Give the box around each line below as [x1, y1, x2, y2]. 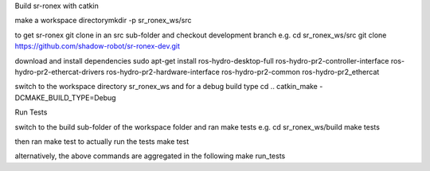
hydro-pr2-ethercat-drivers [14, 67, 105, 76]
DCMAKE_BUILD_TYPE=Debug [14, 92, 116, 103]
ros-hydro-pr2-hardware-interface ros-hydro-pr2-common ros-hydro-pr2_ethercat [106, 67, 380, 76]
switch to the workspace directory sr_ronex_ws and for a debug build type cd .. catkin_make [14, 82, 319, 91]
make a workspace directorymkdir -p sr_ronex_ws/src [14, 16, 192, 25]
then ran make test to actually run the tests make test [14, 136, 190, 146]
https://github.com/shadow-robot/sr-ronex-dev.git [14, 41, 181, 51]
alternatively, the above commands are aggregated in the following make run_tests [14, 151, 286, 161]
